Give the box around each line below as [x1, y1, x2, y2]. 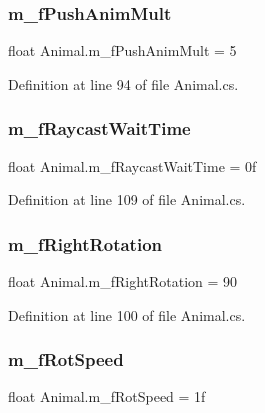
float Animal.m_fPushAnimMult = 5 [8, 40, 237, 61]
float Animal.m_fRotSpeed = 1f [8, 386, 206, 407]
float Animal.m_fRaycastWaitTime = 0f [8, 155, 257, 176]
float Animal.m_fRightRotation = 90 [8, 271, 238, 292]
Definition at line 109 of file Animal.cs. [8, 189, 246, 210]
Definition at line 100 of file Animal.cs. [8, 304, 246, 325]
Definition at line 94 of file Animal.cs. [8, 73, 239, 94]
